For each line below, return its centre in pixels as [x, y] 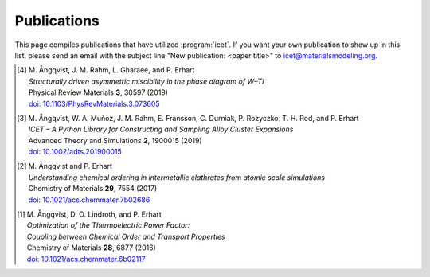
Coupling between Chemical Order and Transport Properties [126, 236]
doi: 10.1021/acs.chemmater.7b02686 [89, 200]
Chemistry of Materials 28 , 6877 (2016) [92, 248]
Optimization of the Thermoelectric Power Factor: [108, 225]
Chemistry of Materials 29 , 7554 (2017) [93, 189]
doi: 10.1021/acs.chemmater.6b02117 [86, 259]
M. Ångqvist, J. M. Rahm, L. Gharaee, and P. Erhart [111, 70]
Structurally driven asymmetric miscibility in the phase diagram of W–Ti [146, 81]
